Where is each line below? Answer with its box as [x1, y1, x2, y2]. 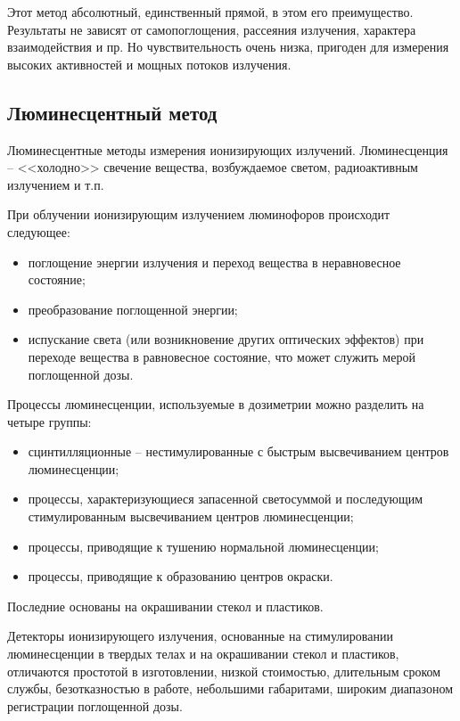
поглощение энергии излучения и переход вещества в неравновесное [28, 252, 401, 271]
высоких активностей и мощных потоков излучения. [7, 54, 292, 73]
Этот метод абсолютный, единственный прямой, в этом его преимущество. [7, 3, 414, 20]
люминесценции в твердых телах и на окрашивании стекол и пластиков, [7, 644, 399, 663]
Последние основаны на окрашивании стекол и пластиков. [7, 596, 324, 615]
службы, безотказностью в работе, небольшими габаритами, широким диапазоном [7, 679, 454, 698]
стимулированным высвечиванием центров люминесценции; [28, 507, 354, 526]
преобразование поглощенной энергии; [28, 299, 238, 318]
